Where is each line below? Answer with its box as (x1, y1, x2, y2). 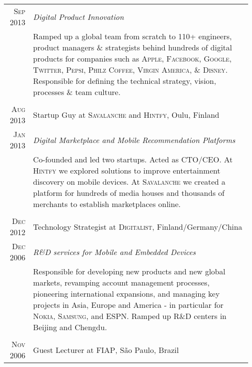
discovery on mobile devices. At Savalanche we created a (33, 176, 226, 187)
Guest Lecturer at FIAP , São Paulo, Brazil (33, 344, 179, 355)
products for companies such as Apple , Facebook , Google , (33, 53, 232, 64)
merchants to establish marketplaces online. (33, 198, 181, 209)
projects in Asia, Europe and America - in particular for (33, 299, 224, 310)
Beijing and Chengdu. (33, 321, 107, 333)
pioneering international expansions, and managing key (33, 288, 220, 299)
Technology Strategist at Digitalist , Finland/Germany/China (33, 221, 242, 232)
